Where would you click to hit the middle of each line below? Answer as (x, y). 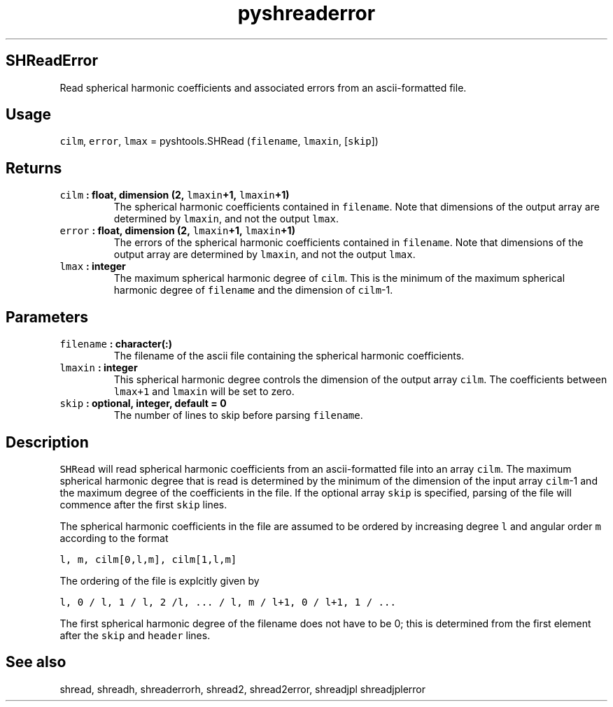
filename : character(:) (116, 344)
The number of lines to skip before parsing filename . (238, 415)
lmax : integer (93, 266)
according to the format (114, 538)
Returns (34, 168)
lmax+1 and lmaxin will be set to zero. (204, 392)
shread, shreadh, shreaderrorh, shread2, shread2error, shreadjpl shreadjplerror (242, 689)
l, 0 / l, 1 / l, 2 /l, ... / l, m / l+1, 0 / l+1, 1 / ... (228, 602)
